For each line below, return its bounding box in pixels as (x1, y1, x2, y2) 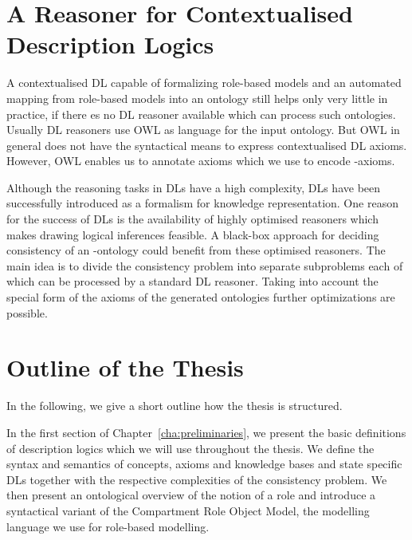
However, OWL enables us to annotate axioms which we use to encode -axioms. (6, 152, 395, 169)
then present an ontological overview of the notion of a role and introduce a (6, 487, 376, 503)
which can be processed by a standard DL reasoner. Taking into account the (6, 273, 379, 290)
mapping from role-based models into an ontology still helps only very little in (6, 89, 388, 106)
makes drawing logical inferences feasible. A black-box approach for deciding (6, 226, 379, 242)
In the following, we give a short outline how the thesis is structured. (6, 397, 343, 414)
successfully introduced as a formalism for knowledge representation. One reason (6, 195, 398, 211)
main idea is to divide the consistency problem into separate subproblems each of (6, 257, 403, 274)
